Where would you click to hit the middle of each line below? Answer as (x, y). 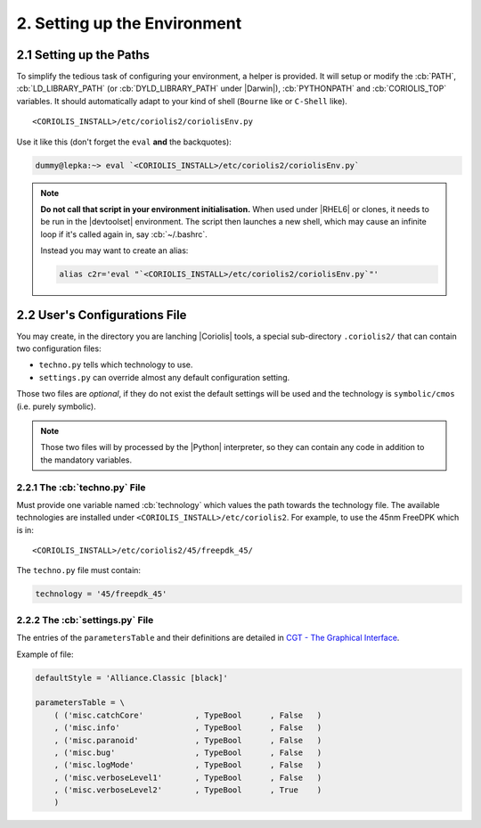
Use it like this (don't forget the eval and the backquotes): (124, 142)
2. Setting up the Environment (129, 23)
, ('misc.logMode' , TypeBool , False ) (188, 765)
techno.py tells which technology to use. (116, 365)
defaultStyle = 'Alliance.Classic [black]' (132, 678)
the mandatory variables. (86, 460)
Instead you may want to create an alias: (114, 250)
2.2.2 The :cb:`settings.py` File (85, 619)
